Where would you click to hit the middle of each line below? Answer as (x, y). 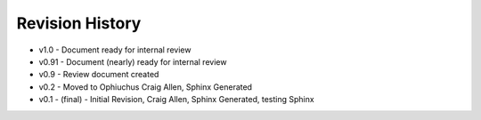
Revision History (79, 23)
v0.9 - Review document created (99, 75)
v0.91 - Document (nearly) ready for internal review (133, 61)
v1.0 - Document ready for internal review (115, 50)
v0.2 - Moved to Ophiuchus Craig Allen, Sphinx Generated (146, 87)
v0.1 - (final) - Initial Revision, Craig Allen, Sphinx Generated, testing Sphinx (177, 100)
